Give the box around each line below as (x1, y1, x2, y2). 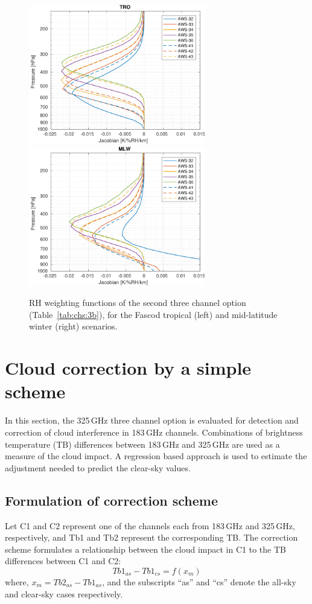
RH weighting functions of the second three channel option (29, 296, 246, 309)
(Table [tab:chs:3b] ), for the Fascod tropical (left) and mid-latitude (29, 308, 278, 320)
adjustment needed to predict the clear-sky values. (5, 461, 191, 474)
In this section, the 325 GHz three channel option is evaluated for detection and (5, 414, 299, 427)
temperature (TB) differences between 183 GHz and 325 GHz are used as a (5, 437, 280, 450)
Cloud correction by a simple (5, 355, 252, 380)
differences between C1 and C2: (5, 555, 121, 567)
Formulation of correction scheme (5, 491, 218, 509)
